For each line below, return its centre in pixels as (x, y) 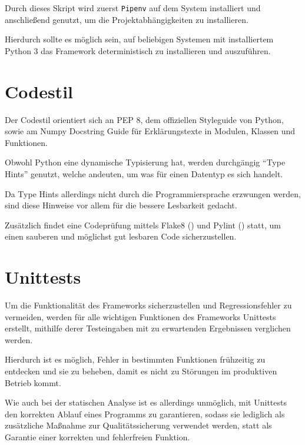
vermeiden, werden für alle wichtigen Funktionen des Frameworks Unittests (140, 316)
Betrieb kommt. (33, 382)
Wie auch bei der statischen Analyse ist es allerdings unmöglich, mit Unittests (146, 402)
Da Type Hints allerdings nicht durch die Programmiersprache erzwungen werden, (153, 193)
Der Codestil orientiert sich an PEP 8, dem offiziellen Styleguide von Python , (144, 119)
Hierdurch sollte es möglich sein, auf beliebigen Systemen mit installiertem (139, 39)
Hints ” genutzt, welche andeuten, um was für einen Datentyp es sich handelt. (144, 173)
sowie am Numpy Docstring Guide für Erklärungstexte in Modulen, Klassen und (150, 131)
